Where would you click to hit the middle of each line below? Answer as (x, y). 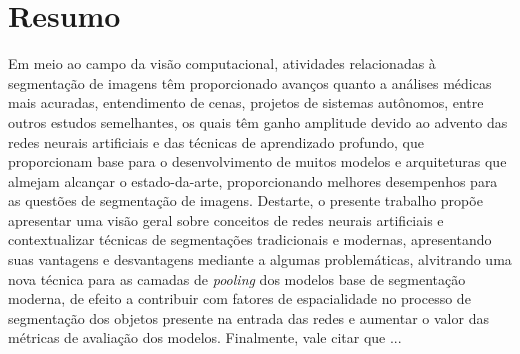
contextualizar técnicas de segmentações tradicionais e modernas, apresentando (250, 239)
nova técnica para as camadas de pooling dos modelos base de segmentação (237, 278)
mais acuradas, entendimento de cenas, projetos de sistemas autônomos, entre (246, 102)
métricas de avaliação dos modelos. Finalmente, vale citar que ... (205, 337)
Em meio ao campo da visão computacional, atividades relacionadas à (222, 63)
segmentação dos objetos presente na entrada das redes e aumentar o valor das (248, 317)
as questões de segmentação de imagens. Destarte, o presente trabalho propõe (245, 200)
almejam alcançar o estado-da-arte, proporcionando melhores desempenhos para (253, 180)
